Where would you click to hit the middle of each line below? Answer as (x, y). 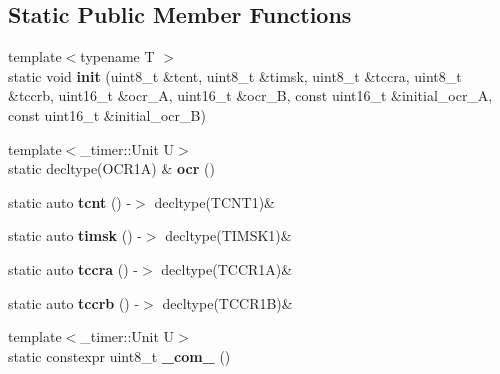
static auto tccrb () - (74, 302)
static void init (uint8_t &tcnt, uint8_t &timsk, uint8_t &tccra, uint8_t (235, 75)
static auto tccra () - (73, 268)
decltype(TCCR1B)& (227, 302)
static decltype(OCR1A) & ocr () (111, 168)
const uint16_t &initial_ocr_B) (107, 114)
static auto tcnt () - (70, 201)
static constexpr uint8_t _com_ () (119, 355)
